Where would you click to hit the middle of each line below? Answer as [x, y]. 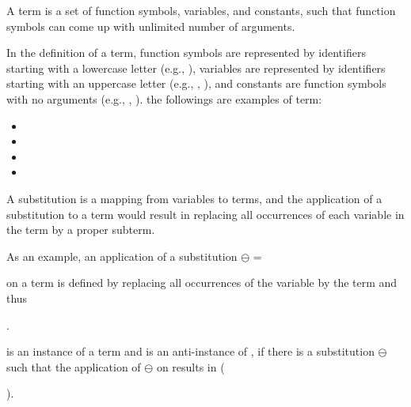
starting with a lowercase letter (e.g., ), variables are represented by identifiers [196, 68]
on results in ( [190, 366]
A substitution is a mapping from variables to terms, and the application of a [194, 198]
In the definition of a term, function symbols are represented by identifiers [186, 53]
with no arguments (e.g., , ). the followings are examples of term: [164, 98]
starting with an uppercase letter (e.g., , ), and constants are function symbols [196, 83]
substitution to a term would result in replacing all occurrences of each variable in [205, 214]
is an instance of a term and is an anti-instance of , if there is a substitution [190, 351]
